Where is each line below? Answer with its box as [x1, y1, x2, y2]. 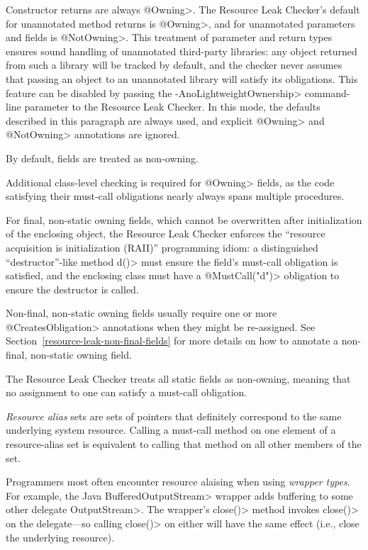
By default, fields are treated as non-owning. [6, 150, 199, 165]
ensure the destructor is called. [6, 281, 139, 296]
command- [304, 85, 350, 100]
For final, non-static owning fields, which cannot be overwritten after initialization [6, 212, 362, 227]
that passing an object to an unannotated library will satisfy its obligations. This [6, 71, 358, 86]
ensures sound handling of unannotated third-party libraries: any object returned [6, 43, 357, 58]
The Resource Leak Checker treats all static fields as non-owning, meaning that [6, 371, 351, 386]
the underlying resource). [6, 529, 115, 544]
